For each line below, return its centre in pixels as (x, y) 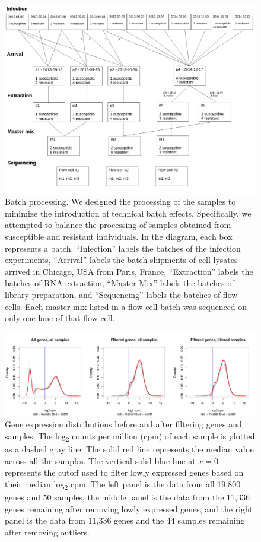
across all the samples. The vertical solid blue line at (100, 460)
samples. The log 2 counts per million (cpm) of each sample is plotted (130, 437)
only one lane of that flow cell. (60, 318)
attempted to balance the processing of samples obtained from (118, 225)
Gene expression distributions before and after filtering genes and (123, 424)
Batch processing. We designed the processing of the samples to (120, 202)
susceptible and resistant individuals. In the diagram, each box (119, 236)
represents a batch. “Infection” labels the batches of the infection (123, 248)
